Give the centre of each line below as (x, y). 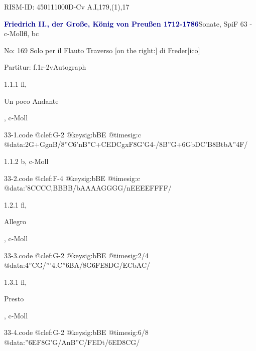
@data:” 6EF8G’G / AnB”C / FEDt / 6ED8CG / (72, 342)
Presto (14, 299)
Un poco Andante (31, 101)
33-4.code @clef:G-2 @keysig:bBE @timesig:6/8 (76, 332)
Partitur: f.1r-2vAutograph (45, 67)
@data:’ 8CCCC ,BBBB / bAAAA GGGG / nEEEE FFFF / (88, 188)
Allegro (15, 221)
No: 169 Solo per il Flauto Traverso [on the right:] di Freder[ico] (102, 50)
